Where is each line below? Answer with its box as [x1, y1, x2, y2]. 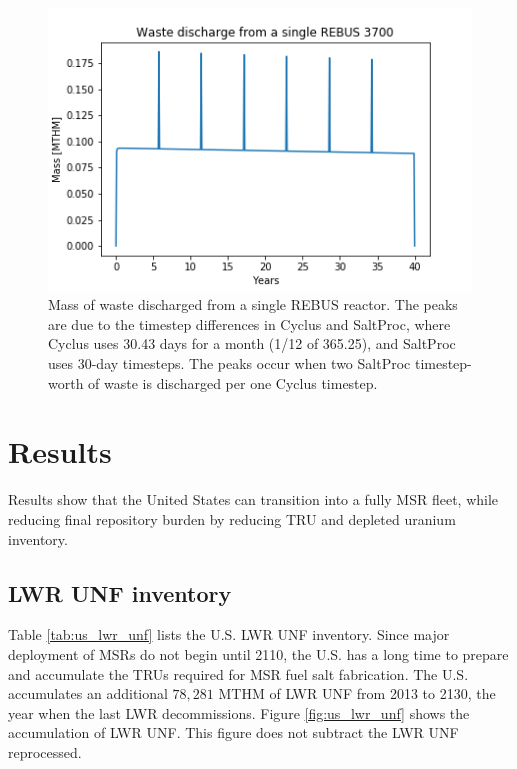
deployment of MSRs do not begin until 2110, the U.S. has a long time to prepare [8, 643, 509, 664]
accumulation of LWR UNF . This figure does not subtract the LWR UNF [8, 722, 459, 743]
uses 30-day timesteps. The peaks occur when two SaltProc [48, 353, 411, 374]
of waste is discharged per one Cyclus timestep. [88, 372, 378, 393]
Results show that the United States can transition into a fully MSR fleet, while [8, 489, 499, 510]
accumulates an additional [8, 683, 168, 704]
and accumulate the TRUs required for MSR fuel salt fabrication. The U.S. [8, 663, 469, 684]
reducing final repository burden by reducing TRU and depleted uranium [8, 508, 456, 529]
